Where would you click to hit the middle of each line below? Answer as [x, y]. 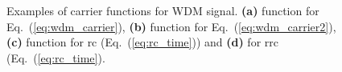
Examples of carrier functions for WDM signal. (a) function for [163, 10]
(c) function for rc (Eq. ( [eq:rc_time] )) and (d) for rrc [143, 42]
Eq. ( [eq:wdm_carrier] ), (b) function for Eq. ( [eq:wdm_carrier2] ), [171, 26]
